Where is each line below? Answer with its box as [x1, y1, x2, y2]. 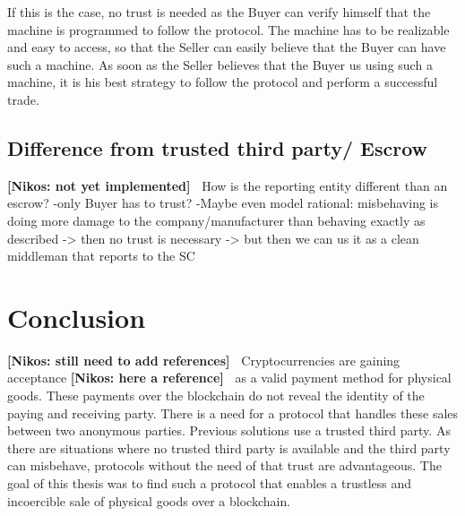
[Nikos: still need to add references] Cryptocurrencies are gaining [7, 350, 400, 369]
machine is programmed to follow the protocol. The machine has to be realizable [7, 20, 450, 39]
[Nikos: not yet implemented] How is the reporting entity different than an [7, 176, 448, 194]
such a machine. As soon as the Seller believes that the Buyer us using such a [7, 55, 433, 73]
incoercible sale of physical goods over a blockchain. [7, 491, 291, 510]
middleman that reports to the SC [7, 246, 195, 265]
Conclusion [7, 298, 146, 335]
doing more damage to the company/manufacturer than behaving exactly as [7, 211, 426, 229]
